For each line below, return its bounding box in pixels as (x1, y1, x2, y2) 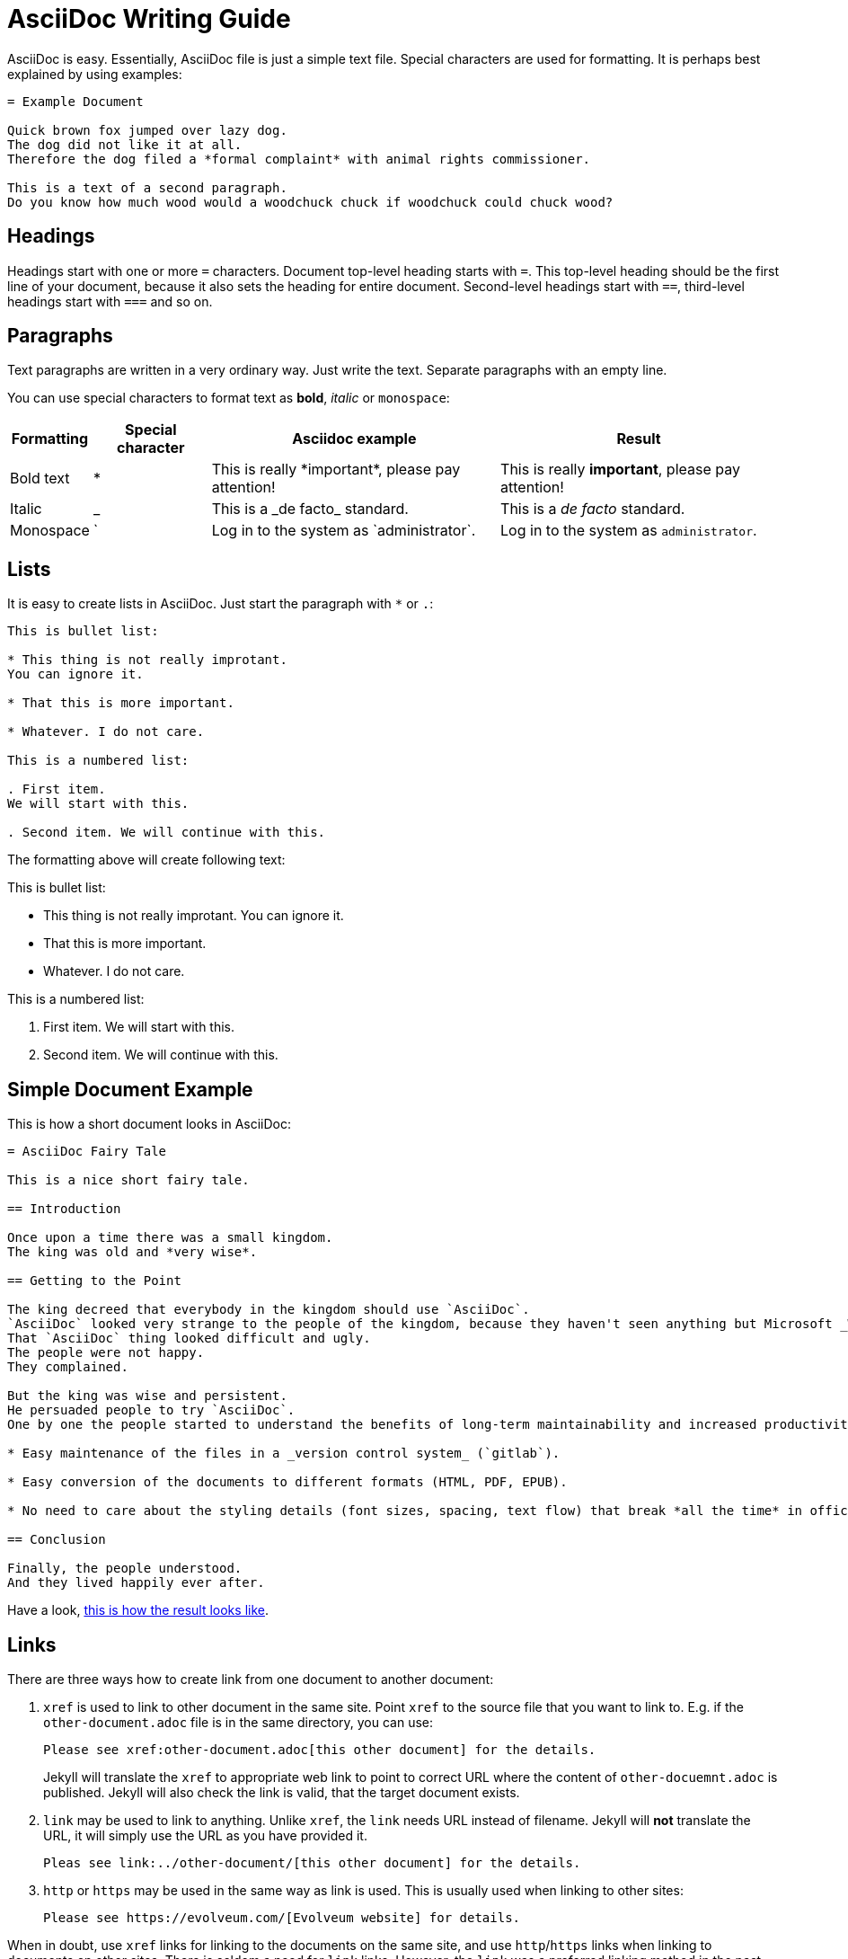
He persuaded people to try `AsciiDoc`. (7, 1403, 296, 1418)
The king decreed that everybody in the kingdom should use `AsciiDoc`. (7, 1302, 530, 1317)
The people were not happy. (7, 1345, 205, 1361)
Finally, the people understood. (7, 1561, 243, 1576)
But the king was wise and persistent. (7, 1388, 287, 1404)
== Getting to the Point (7, 1273, 181, 1289)
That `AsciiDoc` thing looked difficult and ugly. (7, 1331, 371, 1346)
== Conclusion (7, 1532, 106, 1547)
